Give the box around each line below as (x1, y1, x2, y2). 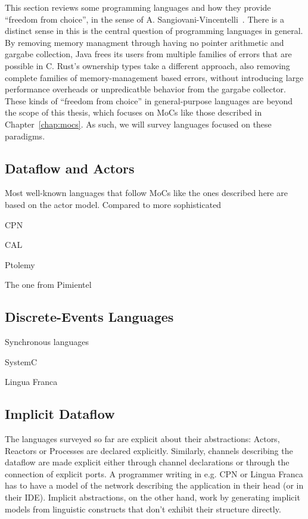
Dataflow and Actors (5, 159, 135, 177)
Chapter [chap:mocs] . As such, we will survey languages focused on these (5, 117, 272, 130)
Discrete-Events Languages (5, 307, 174, 326)
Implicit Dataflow (5, 405, 115, 423)
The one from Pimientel (5, 278, 92, 291)
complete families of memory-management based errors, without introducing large (5, 71, 304, 83)
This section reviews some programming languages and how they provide (5, 1, 271, 13)
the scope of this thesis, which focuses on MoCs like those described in (5, 106, 262, 119)
